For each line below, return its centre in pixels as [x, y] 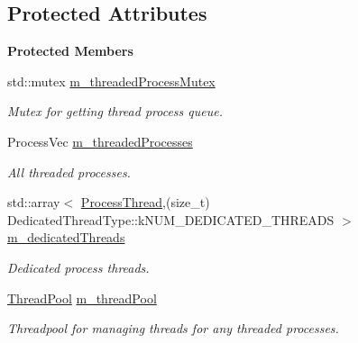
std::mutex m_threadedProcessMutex [111, 81]
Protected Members [70, 51]
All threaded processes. [69, 171]
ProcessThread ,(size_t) [145, 202]
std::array [34, 202]
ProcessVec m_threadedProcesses [100, 141]
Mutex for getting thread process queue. [115, 111]
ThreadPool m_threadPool [82, 298]
